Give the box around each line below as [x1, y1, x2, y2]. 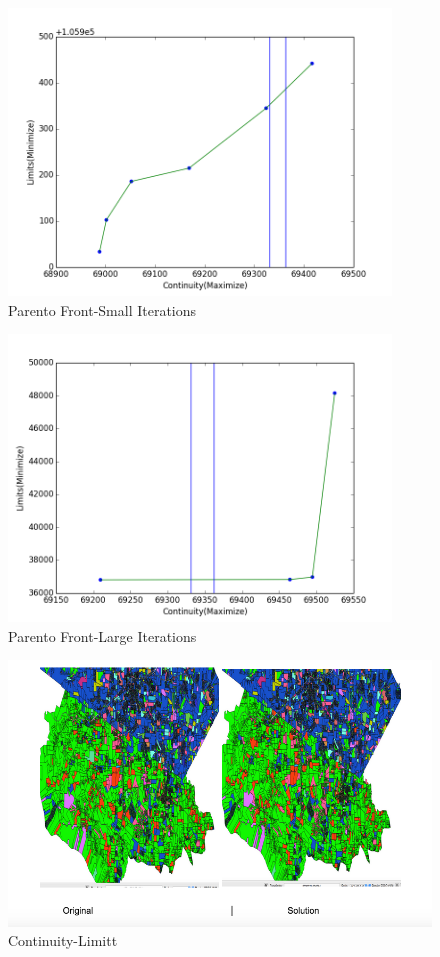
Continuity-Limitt [8, 930, 118, 951]
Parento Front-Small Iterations [8, 299, 197, 320]
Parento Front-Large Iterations [8, 625, 197, 646]
